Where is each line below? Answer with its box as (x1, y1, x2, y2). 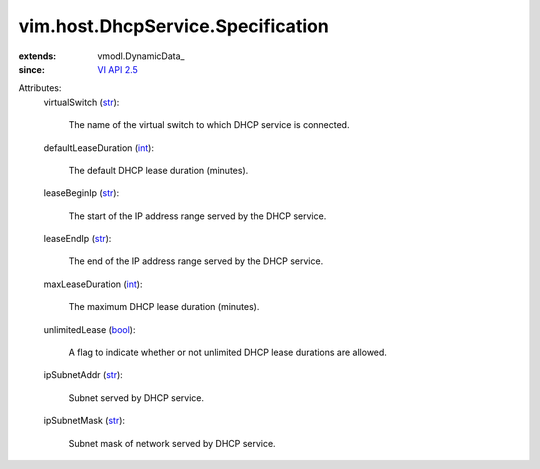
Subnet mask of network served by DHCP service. (68, 437, 276, 449)
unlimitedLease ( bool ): (43, 323, 136, 335)
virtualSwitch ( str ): (43, 96, 120, 108)
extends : (18, 50, 57, 62)
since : (18, 63, 45, 75)
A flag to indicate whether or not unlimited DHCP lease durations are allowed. (68, 346, 387, 359)
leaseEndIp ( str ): (43, 233, 112, 245)
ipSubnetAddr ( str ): (43, 369, 124, 381)
